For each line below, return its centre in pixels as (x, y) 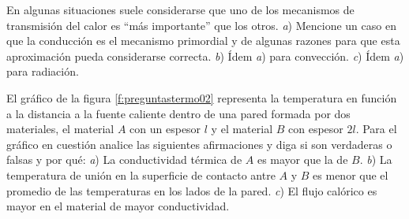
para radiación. (43, 71)
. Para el (376, 129)
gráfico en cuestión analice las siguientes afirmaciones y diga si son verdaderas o (199, 144)
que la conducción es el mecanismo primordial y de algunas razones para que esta (203, 41)
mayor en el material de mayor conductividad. (118, 206)
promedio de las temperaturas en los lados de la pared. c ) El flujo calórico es (192, 190)
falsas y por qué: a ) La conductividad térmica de (124, 160)
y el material (242, 129)
